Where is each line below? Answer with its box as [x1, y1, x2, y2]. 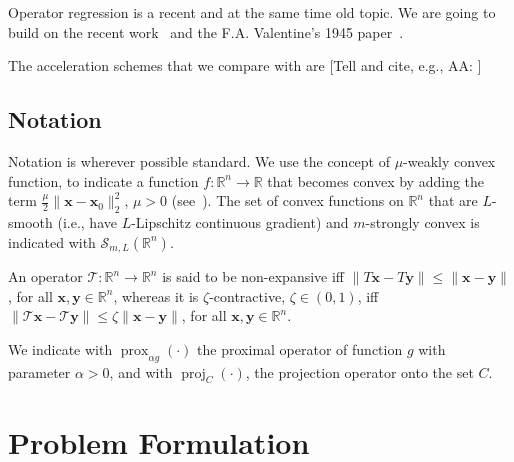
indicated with [8, 231, 96, 252]
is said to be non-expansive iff [162, 266, 345, 287]
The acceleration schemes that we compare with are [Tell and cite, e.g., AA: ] [8, 55, 482, 76]
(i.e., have [57, 211, 117, 232]
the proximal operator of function [197, 338, 403, 359]
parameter [8, 361, 71, 382]
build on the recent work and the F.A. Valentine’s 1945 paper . [8, 21, 404, 42]
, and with [109, 361, 173, 382]
